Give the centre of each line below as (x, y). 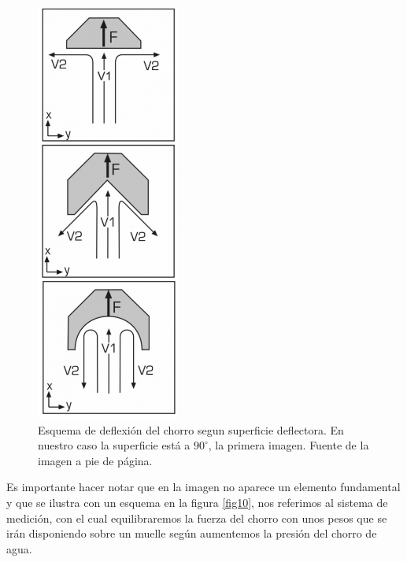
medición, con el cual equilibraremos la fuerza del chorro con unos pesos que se (197, 518)
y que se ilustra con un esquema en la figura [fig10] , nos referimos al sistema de (197, 502)
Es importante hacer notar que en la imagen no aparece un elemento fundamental (203, 487)
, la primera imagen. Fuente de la (289, 445)
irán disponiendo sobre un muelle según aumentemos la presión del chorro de (192, 533)
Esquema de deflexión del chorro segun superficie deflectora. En (191, 429)
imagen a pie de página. (95, 460)
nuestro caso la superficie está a (114, 445)
